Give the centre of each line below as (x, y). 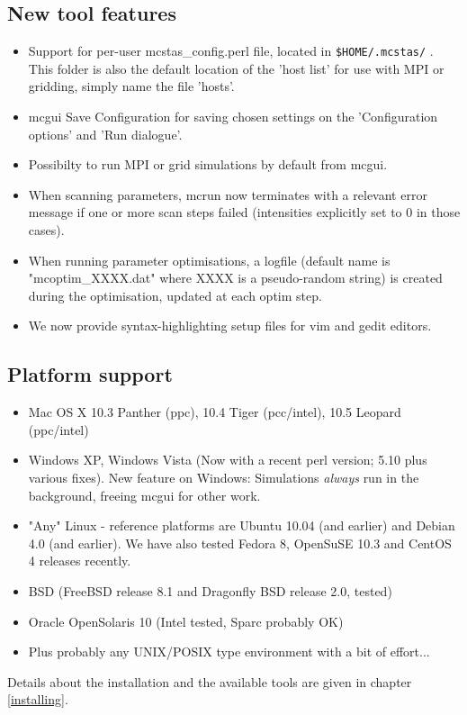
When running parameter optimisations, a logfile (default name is (209, 260)
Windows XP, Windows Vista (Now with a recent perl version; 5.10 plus (228, 460)
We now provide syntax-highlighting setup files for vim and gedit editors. (230, 326)
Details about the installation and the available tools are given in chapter (210, 681)
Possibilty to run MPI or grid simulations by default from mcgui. (208, 164)
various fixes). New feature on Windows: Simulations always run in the (224, 477)
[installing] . (38, 699)
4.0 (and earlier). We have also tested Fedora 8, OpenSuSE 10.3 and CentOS (240, 543)
